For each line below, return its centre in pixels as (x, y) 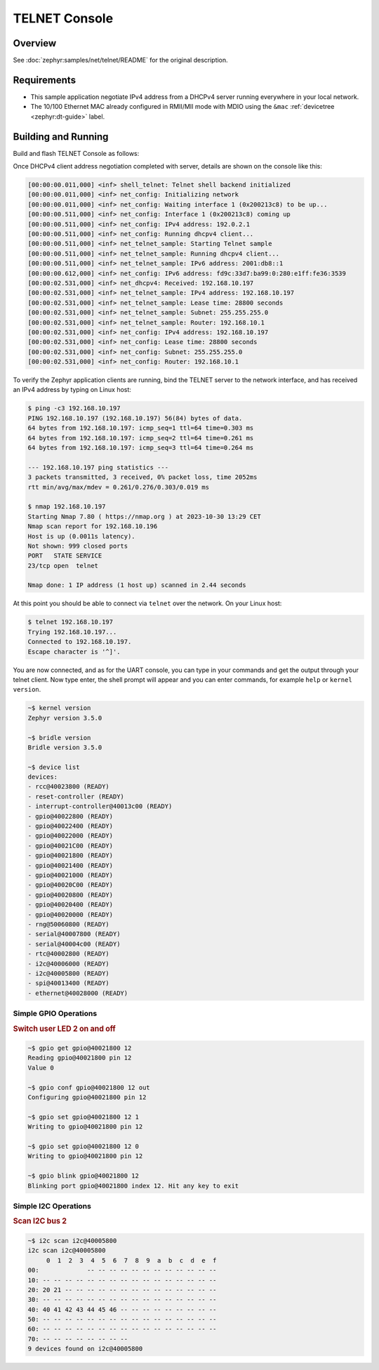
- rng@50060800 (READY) (69, 924)
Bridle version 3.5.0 (65, 747)
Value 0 (41, 1068)
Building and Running (61, 137)
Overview (35, 43)
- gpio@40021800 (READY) (71, 856)
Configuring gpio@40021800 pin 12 (87, 1098)
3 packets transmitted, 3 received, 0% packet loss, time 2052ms (142, 477)
